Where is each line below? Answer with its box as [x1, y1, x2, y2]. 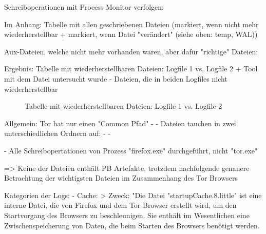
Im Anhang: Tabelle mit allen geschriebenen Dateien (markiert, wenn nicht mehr [4, 18, 259, 29]
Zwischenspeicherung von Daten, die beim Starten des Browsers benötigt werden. [4, 220, 260, 230]
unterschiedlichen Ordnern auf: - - [4, 128, 111, 139]
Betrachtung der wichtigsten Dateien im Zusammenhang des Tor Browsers [4, 172, 238, 183]
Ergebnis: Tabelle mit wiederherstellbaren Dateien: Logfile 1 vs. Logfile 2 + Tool [4, 63, 258, 74]
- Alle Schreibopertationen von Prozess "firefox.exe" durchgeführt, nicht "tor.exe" [4, 145, 258, 155]
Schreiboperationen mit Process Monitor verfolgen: [4, 2, 164, 12]
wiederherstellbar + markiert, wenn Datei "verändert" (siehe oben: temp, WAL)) [4, 29, 258, 40]
